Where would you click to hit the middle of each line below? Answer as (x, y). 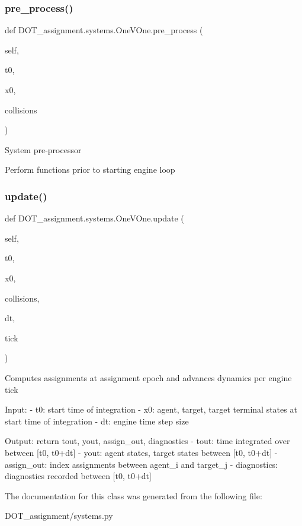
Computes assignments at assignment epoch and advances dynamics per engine (148, 377)
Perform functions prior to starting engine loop (90, 169)
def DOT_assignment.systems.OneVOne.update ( (94, 218)
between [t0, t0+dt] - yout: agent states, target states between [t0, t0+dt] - (141, 452)
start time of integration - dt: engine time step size (97, 421)
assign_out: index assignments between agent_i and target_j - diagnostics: (142, 464)
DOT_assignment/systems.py (59, 516)
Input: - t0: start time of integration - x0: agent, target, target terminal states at (151, 409)
